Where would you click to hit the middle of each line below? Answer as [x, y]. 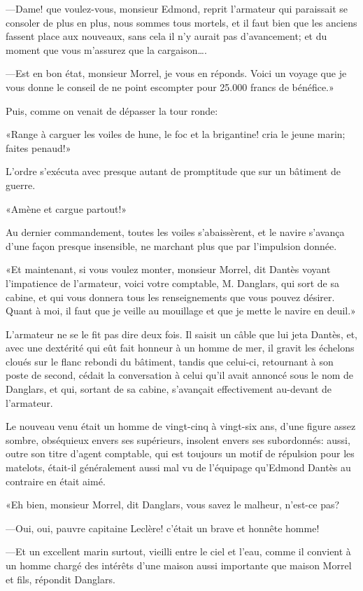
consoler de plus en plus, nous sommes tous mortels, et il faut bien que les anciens [181, 22]
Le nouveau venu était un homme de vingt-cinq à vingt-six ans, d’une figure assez [181, 426]
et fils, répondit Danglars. [60, 579]
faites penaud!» [38, 147]
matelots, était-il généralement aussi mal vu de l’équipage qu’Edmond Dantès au [178, 467]
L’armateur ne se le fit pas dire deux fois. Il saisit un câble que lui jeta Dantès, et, [181, 334]
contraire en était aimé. [56, 481]
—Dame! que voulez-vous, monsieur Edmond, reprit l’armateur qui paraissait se [177, 8]
